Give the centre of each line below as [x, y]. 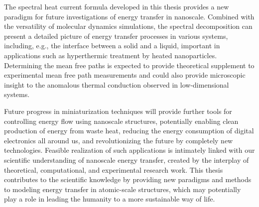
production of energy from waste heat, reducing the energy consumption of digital [129, 131]
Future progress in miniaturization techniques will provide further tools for [118, 111]
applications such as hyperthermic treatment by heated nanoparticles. [111, 55]
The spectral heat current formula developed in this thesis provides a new [117, 6]
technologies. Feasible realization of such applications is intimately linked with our [129, 150]
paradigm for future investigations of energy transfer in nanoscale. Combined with [129, 16]
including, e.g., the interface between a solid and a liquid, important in [112, 46]
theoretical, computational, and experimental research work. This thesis [114, 169]
